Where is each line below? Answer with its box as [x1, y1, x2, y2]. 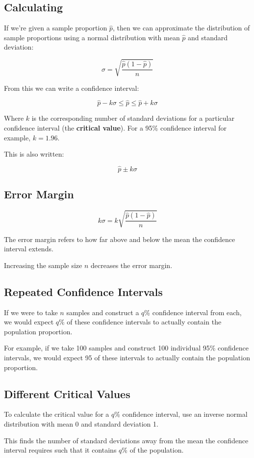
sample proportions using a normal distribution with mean [4, 32, 180, 42]
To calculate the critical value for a [4, 409, 109, 419]
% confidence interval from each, [144, 307, 242, 317]
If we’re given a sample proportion [4, 23, 107, 33]
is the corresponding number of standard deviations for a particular [31, 113, 234, 123]
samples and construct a [66, 307, 139, 317]
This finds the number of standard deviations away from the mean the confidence [4, 435, 249, 445]
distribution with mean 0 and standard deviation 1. [4, 419, 158, 429]
